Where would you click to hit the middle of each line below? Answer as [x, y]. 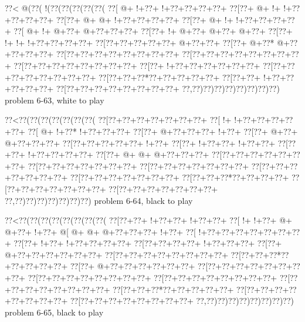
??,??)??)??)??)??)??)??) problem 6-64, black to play [99, 200]
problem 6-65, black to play [54, 312]
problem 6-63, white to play [55, 100]
